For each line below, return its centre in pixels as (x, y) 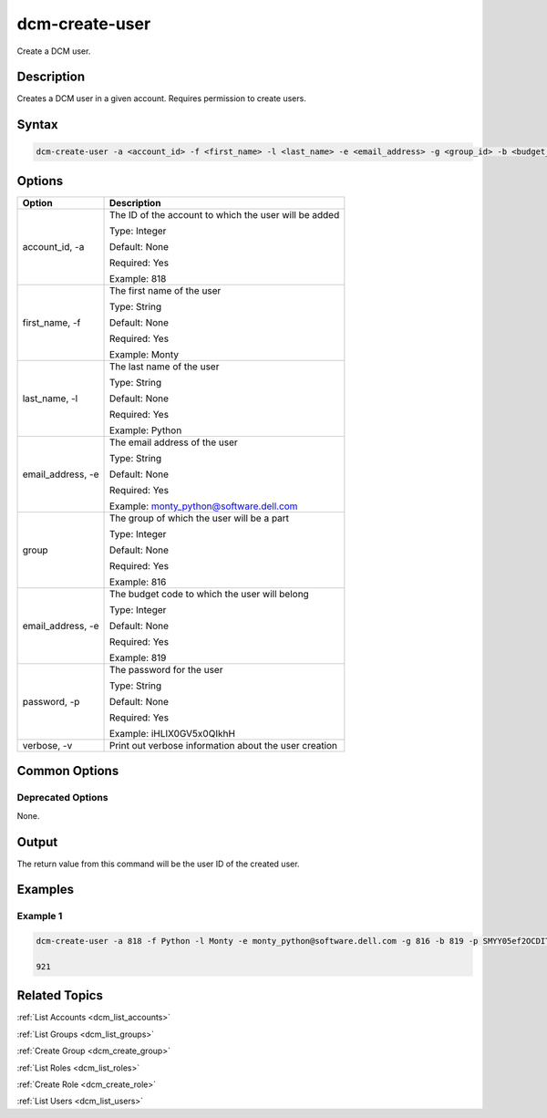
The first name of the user (165, 290)
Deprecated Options (62, 798)
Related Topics (60, 995)
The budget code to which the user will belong (209, 594)
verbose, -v (47, 745)
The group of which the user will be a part (199, 518)
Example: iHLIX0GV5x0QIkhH (172, 733)
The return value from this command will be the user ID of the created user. (158, 864)
